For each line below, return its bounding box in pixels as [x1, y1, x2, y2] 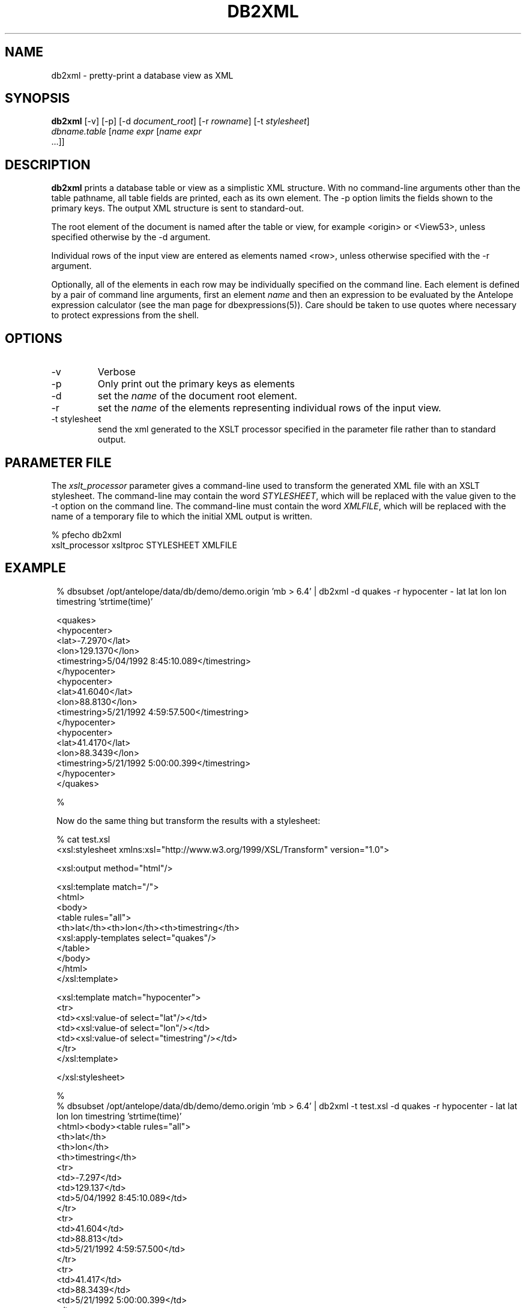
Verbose [97, 366, 136, 378]
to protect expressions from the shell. [51, 310, 199, 321]
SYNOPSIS [5, 91, 70, 106]
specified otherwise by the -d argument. [51, 232, 211, 243]
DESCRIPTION [5, 157, 91, 172]
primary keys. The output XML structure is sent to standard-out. [51, 203, 304, 214]
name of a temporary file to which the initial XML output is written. [51, 510, 312, 521]
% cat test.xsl [56, 834, 110, 844]
